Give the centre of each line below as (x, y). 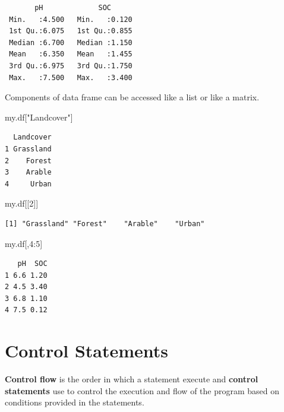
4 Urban (28, 184)
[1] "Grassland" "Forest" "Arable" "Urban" (105, 224)
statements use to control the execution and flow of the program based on (142, 390)
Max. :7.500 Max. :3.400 (71, 77)
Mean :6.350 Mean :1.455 (71, 54)
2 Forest (28, 161)
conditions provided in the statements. (75, 402)
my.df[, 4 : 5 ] (24, 243)
